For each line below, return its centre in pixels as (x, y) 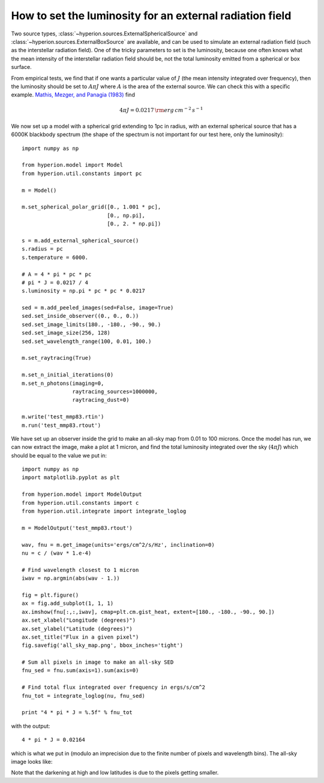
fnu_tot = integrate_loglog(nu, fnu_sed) (83, 696)
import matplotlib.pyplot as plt (71, 478)
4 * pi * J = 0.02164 (53, 740)
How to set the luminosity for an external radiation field (151, 16)
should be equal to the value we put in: (59, 455)
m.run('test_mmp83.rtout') (61, 425)
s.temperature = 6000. (55, 257)
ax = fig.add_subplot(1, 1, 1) (68, 603)
